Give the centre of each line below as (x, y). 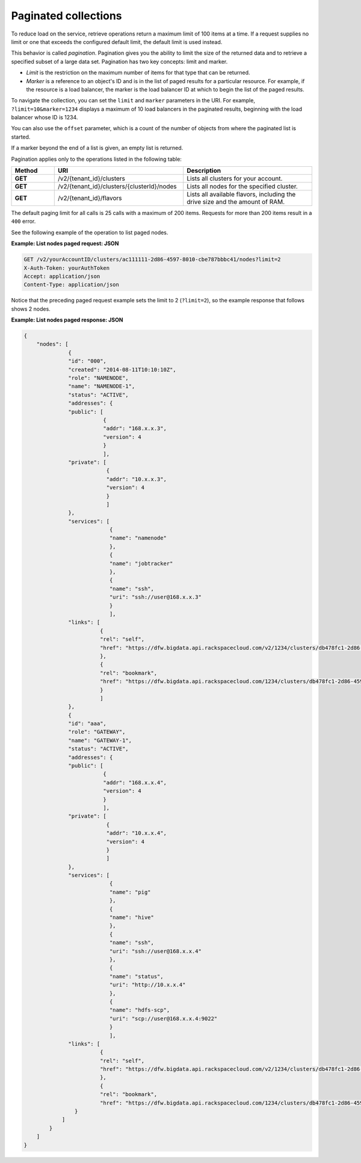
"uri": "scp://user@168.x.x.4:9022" (163, 1018)
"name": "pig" (130, 892)
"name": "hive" (132, 918)
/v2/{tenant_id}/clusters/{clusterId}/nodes (117, 187)
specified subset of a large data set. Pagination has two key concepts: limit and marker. (119, 61)
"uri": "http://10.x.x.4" (147, 985)
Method (26, 170)
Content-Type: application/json (72, 285)
